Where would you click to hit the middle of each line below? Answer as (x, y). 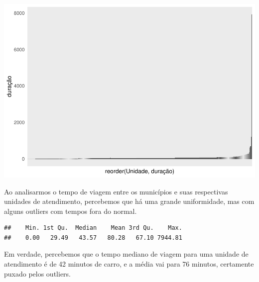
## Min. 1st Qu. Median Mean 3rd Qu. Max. (93, 228)
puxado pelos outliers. (37, 273)
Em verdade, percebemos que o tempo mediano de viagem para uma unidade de (126, 254)
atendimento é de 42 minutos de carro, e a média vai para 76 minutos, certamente (129, 264)
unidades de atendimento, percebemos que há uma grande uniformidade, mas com (129, 201)
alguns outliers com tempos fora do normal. (70, 211)
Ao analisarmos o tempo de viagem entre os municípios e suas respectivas (116, 191)
